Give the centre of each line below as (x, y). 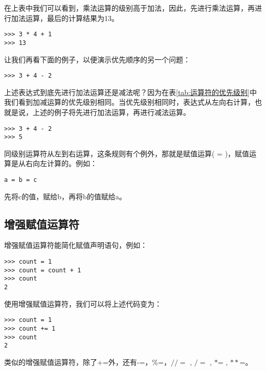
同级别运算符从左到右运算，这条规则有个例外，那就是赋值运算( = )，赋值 (127, 153)
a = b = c (21, 180)
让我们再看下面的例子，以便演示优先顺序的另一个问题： (97, 59)
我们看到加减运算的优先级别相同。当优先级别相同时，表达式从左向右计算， (129, 102)
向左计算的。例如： (65, 163)
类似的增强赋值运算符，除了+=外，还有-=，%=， (87, 362)
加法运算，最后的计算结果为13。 (65, 18)
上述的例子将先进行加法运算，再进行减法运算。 (111, 112)
